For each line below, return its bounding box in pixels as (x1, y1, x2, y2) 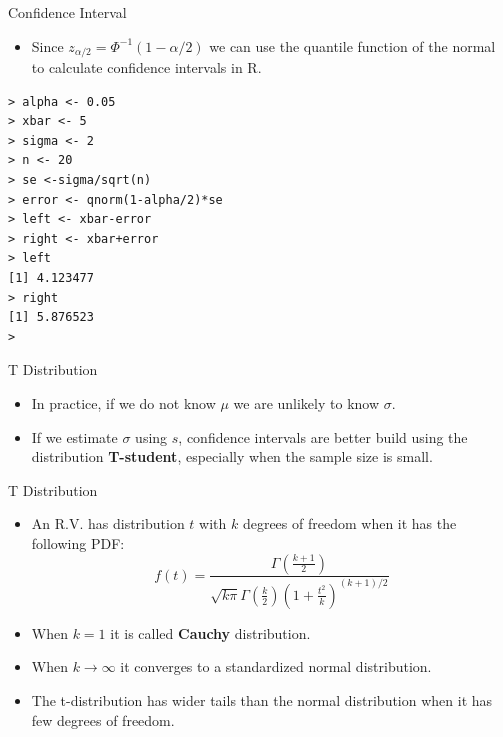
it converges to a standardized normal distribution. (120, 656, 432, 677)
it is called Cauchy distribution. (110, 622, 311, 643)
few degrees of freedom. (31, 709, 175, 730)
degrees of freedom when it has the (242, 513, 457, 534)
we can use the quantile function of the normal (209, 35, 496, 56)
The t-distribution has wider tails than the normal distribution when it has (31, 690, 493, 711)
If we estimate (31, 426, 118, 447)
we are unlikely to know (233, 392, 380, 413)
